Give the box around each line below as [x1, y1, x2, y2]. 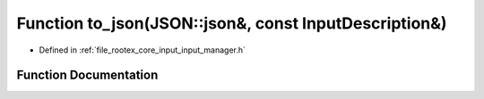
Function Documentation [16, 68, 159, 83]
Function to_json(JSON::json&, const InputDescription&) [16, 13, 447, 33]
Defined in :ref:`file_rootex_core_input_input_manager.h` [39, 45, 246, 55]
